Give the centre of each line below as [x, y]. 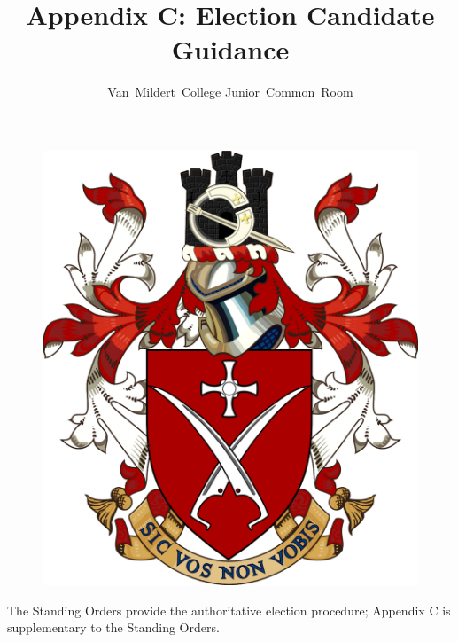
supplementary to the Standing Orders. [113, 627]
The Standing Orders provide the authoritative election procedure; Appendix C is [229, 610]
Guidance [230, 49]
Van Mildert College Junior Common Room [230, 92]
